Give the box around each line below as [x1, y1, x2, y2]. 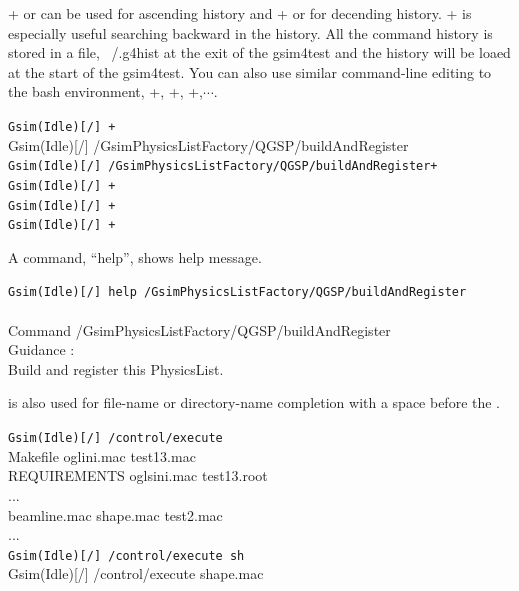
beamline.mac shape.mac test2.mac [8, 504, 223, 525]
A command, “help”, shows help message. [8, 246, 262, 267]
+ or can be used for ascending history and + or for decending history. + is [8, 3, 472, 23]
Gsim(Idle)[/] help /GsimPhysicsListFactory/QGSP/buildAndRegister [8, 285, 467, 300]
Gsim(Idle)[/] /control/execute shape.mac [8, 563, 264, 584]
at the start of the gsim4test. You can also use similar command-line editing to [8, 61, 492, 82]
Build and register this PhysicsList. [8, 358, 224, 379]
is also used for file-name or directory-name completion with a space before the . [8, 392, 501, 413]
